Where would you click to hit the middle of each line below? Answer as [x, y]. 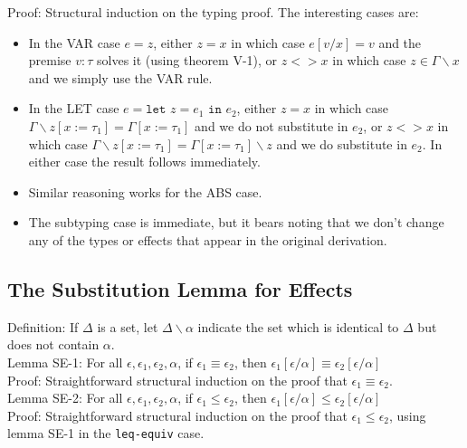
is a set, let [128, 326]
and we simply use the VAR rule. [120, 77]
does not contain [53, 344]
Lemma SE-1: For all [65, 362]
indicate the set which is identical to [298, 326]
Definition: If [43, 326]
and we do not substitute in [272, 125]
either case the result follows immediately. [144, 162]
